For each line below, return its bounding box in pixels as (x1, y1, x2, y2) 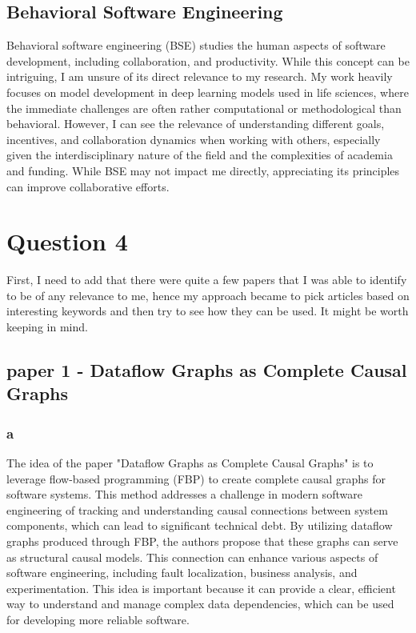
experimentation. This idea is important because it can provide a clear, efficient (6, 579, 396, 596)
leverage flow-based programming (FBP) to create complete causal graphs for (6, 470, 386, 487)
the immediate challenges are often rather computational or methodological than (6, 99, 402, 116)
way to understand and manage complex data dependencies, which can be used (6, 595, 394, 612)
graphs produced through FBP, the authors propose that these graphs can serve (6, 533, 398, 549)
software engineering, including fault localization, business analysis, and (6, 564, 358, 581)
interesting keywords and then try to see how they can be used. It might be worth (6, 302, 409, 319)
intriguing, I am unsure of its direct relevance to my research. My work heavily (6, 68, 393, 85)
